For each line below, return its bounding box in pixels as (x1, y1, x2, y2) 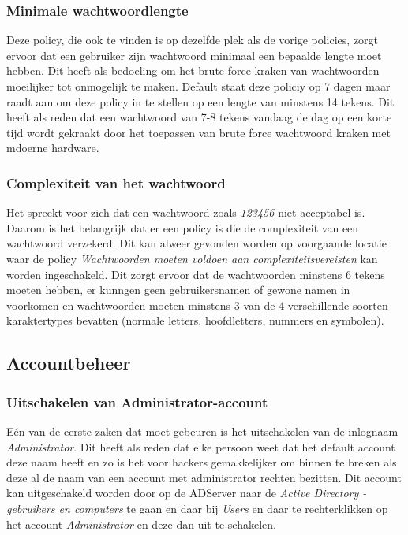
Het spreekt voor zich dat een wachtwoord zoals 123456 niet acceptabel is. (6, 204, 365, 221)
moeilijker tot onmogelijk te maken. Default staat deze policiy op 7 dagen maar (6, 78, 391, 94)
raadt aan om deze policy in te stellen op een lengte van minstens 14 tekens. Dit (6, 93, 395, 110)
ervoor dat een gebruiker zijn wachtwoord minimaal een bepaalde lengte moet (6, 46, 382, 63)
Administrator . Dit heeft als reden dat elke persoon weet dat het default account (6, 438, 395, 455)
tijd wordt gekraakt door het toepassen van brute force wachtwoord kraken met (6, 124, 391, 140)
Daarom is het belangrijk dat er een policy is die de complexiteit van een (6, 219, 359, 236)
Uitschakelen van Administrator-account (6, 392, 268, 411)
